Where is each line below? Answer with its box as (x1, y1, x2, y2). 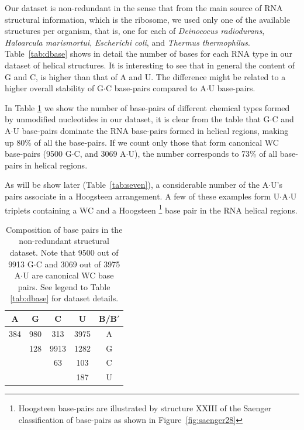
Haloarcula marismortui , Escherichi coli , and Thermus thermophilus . (5, 36, 250, 48)
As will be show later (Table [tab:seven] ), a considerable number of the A (5, 178, 269, 191)
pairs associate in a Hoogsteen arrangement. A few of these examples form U (5, 190, 280, 202)
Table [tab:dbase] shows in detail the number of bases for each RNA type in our (5, 47, 292, 60)
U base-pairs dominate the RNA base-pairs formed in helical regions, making (13, 124, 289, 136)
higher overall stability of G (5, 82, 104, 94)
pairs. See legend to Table (18, 280, 110, 293)
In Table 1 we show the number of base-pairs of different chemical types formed (5, 101, 290, 113)
